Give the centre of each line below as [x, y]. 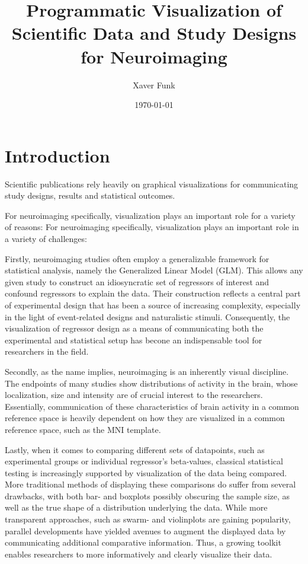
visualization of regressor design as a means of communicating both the [134, 328]
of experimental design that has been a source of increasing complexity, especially [153, 305]
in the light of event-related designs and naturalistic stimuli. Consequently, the [147, 316]
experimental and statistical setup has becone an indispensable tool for [134, 340]
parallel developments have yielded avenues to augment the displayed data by [145, 530]
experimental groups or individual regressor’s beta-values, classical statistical [144, 461]
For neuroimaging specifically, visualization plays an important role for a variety [150, 215]
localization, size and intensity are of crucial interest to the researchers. [134, 395]
